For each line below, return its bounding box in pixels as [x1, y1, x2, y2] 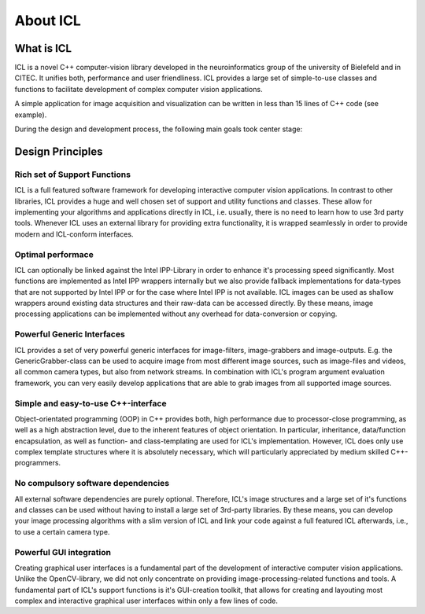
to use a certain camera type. [14, 527, 110, 536]
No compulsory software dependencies [14, 478, 169, 489]
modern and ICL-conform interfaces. [14, 229, 134, 239]
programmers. [14, 458, 61, 468]
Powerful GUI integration [14, 546, 112, 557]
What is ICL [14, 42, 72, 55]
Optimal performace [14, 248, 94, 259]
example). [14, 110, 47, 119]
